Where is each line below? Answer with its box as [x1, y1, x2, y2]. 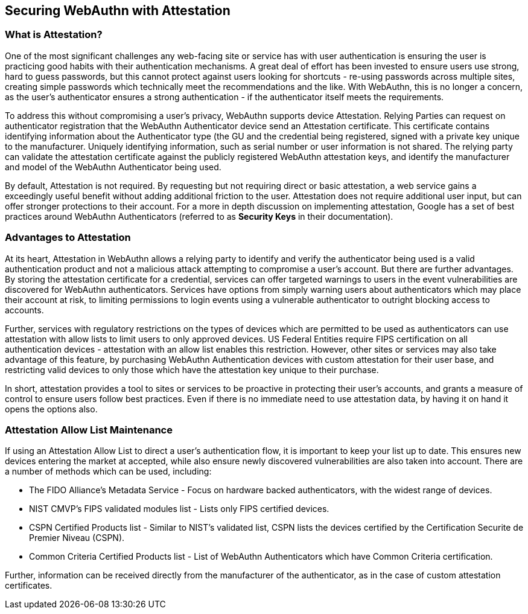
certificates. [5, 580, 52, 591]
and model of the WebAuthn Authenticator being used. [5, 161, 221, 172]
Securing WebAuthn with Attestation [5, 3, 231, 18]
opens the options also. [5, 403, 98, 414]
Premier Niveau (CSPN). [29, 532, 125, 543]
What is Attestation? [5, 28, 103, 41]
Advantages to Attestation [5, 231, 131, 244]
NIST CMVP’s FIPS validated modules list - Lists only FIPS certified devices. [29, 504, 329, 514]
